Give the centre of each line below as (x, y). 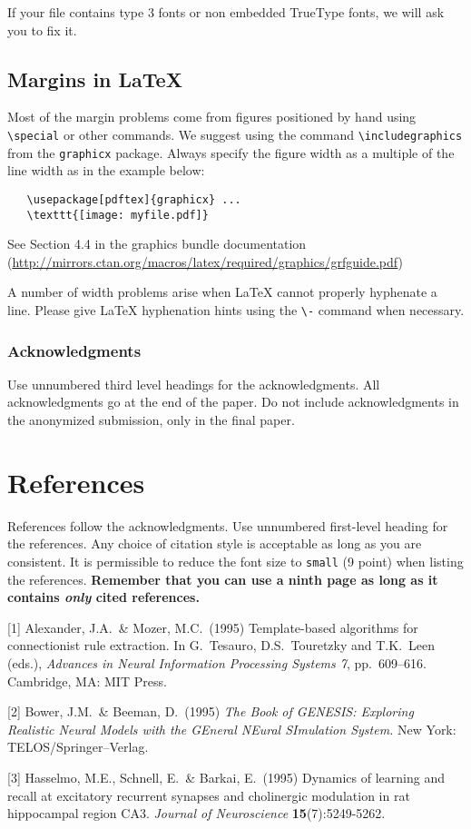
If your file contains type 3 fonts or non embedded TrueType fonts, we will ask (226, 12)
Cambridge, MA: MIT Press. (87, 681)
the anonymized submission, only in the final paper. (151, 420)
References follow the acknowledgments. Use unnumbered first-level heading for (228, 525)
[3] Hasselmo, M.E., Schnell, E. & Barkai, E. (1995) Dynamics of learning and (226, 777)
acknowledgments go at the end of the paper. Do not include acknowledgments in (233, 402)
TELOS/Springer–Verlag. (78, 747)
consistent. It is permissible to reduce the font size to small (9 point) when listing (235, 561)
